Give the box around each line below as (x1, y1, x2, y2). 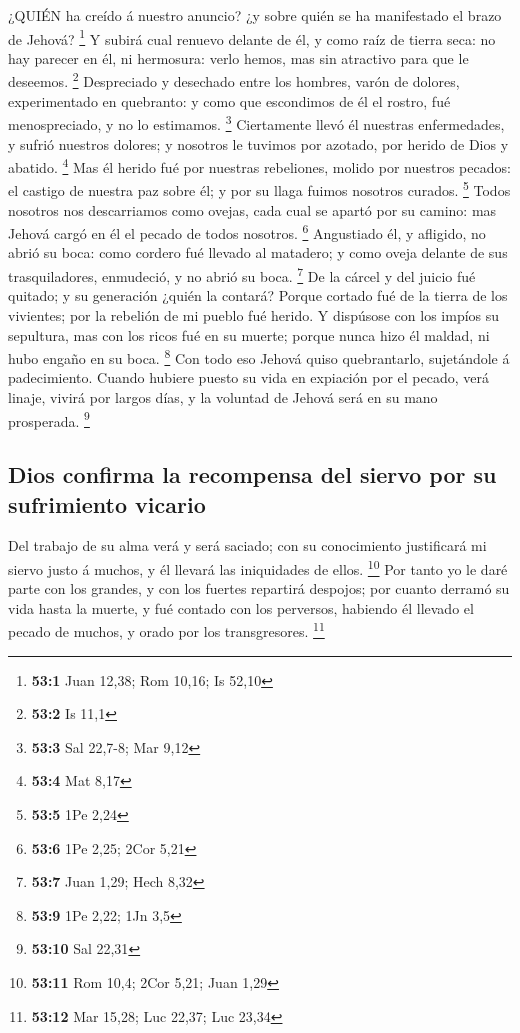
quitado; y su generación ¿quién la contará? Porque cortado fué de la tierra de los (8, 285, 508, 306)
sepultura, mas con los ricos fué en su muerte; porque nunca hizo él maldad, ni (8, 324, 490, 345)
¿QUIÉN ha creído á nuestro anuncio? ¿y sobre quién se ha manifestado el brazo (8, 5, 502, 25)
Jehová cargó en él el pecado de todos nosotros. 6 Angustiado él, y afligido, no (8, 220, 486, 243)
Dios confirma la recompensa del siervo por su (8, 459, 497, 490)
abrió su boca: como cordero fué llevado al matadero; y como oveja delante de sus (8, 242, 508, 263)
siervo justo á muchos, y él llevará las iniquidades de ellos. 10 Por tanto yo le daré (8, 555, 508, 579)
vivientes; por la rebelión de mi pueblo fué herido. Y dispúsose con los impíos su (8, 304, 500, 325)
